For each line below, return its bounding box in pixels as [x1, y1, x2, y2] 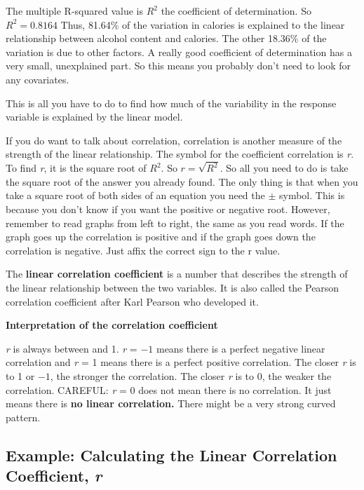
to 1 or [6, 368, 35, 383]
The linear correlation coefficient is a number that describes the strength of [6, 266, 348, 281]
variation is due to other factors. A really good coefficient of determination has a [6, 44, 352, 59]
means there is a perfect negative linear [156, 341, 325, 355]
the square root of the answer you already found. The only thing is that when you [6, 174, 358, 189]
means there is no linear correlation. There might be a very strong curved [6, 396, 336, 411]
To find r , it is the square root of [6, 161, 147, 175]
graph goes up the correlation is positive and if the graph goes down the [6, 229, 316, 244]
